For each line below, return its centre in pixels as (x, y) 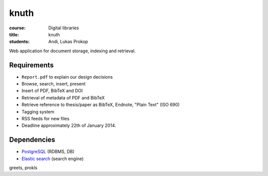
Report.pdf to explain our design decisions (67, 77)
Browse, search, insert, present (54, 84)
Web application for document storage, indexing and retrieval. (72, 51)
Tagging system (38, 111)
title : (14, 34)
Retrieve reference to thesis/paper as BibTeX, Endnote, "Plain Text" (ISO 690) (100, 105)
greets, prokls (23, 168)
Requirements (32, 65)
